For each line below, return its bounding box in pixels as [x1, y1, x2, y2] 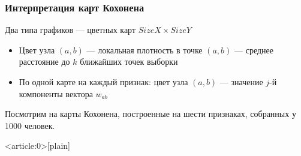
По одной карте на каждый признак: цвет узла [19, 76, 188, 88]
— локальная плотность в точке [86, 43, 203, 56]
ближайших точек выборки [80, 55, 178, 68]
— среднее [234, 43, 273, 56]
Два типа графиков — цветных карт [5, 23, 136, 36]
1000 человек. [5, 119, 55, 131]
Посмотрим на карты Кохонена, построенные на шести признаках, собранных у [5, 107, 296, 120]
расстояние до [19, 55, 70, 68]
